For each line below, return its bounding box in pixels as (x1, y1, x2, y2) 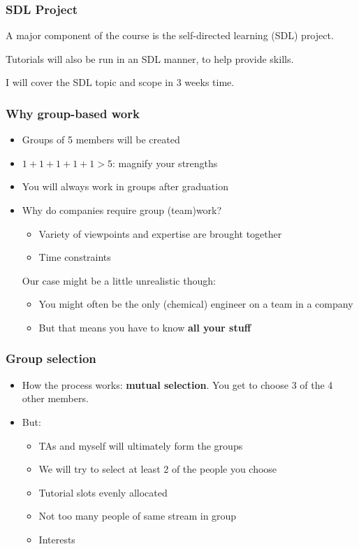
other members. (22, 391, 89, 406)
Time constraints (38, 250, 111, 264)
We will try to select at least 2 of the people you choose (38, 462, 277, 476)
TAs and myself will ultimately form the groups (38, 438, 243, 452)
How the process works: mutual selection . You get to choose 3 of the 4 (22, 377, 333, 392)
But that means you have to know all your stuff (38, 320, 251, 334)
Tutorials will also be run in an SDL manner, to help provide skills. (6, 51, 294, 66)
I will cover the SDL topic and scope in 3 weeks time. (6, 75, 235, 90)
